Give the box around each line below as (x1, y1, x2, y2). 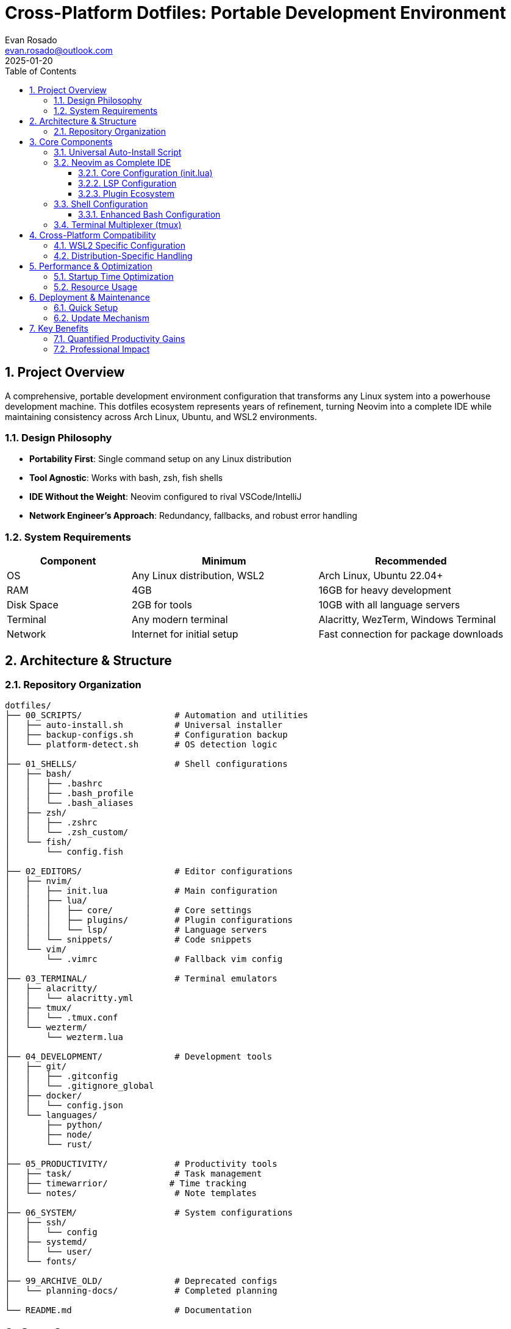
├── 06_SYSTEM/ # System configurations (5, 1208, 293, 1218)
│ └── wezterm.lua (5, 1032, 123, 1042)
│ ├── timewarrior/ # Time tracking (5, 1178, 247, 1189)
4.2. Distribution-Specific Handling (54, 250, 193, 261)
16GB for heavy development (318, 584, 451, 597)
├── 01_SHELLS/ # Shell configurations (5, 759, 288, 769)
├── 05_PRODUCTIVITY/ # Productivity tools (5, 1159, 277, 1169)
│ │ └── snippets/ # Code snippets (5, 935, 252, 945)
